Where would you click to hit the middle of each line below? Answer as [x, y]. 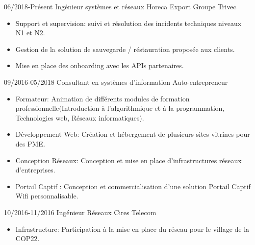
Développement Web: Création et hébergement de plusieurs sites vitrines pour [133, 134]
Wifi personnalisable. [47, 196]
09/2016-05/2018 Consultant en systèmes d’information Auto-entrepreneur [116, 82]
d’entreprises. [35, 170]
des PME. [30, 143]
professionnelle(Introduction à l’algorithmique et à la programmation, [120, 108]
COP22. [27, 238]
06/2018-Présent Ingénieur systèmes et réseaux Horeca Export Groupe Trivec [120, 6]
